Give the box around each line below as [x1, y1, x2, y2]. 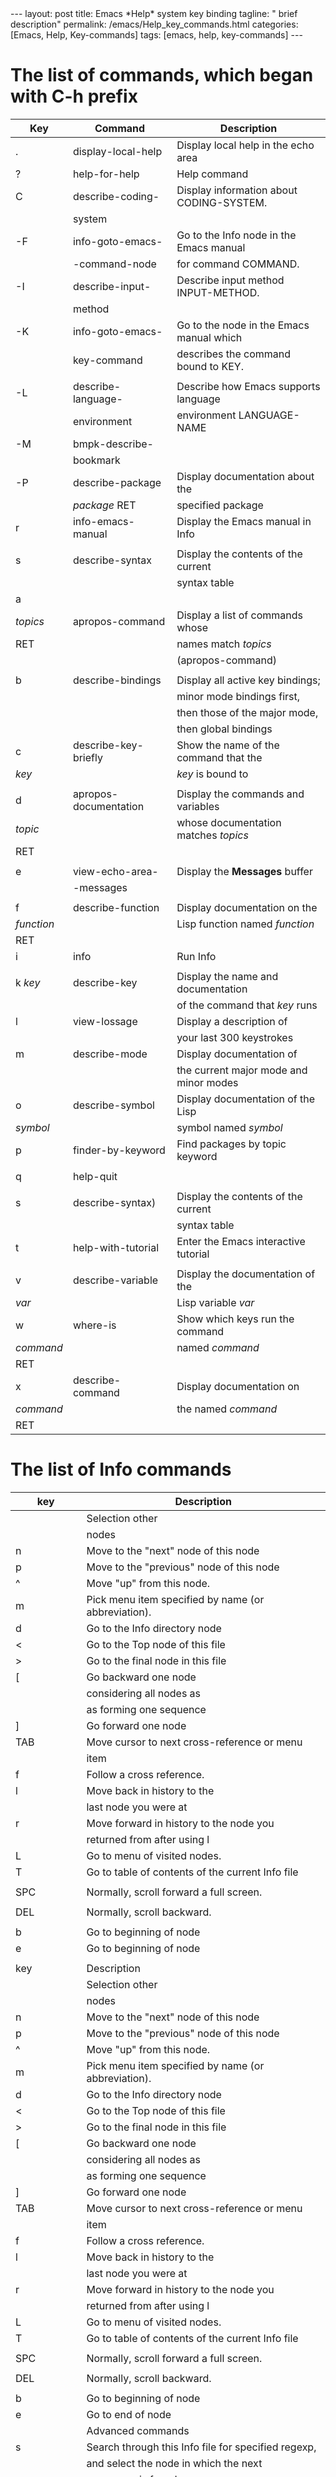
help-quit [72, 1169, 118, 1183]
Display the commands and [176, 787, 305, 801]
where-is [72, 1318, 117, 1332]
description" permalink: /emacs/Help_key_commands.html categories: [10, 18, 299, 30]
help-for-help [72, 167, 140, 181]
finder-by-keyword [72, 1143, 166, 1157]
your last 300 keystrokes [176, 1030, 294, 1044]
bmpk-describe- [72, 437, 154, 451]
